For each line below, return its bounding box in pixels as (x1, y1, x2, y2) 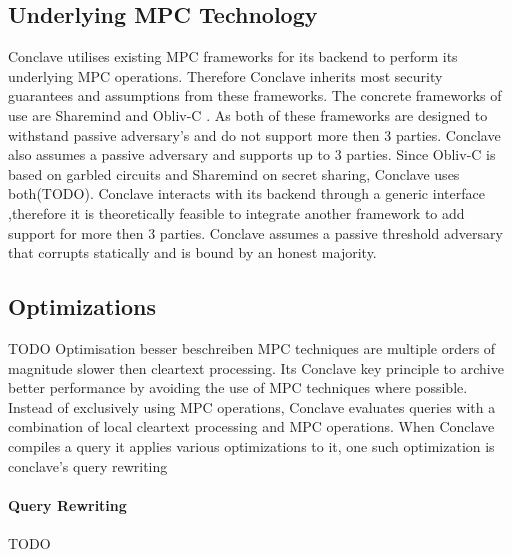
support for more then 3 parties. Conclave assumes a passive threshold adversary (8, 222, 503, 243)
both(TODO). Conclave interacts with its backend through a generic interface (8, 183, 485, 204)
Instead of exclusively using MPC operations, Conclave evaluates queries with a (8, 396, 496, 417)
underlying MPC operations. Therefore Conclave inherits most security (8, 65, 443, 86)
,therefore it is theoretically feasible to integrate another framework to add (8, 202, 465, 223)
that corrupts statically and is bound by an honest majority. (8, 242, 377, 263)
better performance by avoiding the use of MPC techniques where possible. (8, 377, 468, 398)
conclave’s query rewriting (8, 455, 168, 476)
